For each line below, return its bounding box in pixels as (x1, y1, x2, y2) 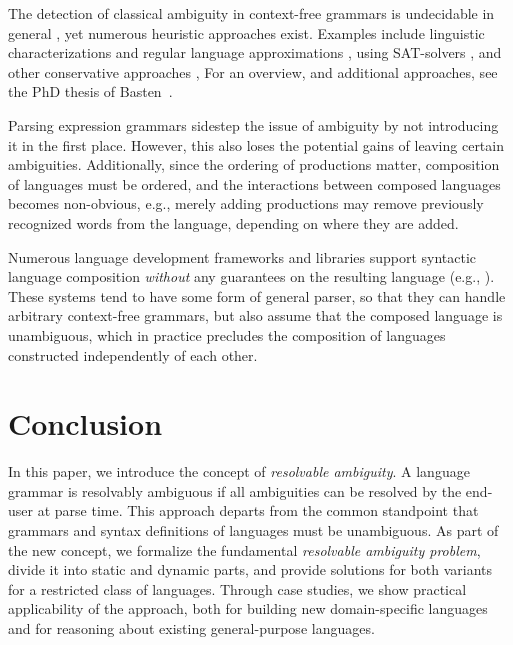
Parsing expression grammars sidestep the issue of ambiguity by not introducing (8, 114, 499, 135)
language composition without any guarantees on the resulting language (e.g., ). (8, 266, 495, 287)
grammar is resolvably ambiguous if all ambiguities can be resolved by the (8, 480, 462, 501)
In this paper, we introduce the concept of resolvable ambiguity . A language (8, 461, 470, 482)
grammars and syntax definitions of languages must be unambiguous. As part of (8, 520, 499, 540)
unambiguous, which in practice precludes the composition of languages (8, 324, 446, 345)
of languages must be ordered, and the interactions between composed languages (8, 173, 501, 194)
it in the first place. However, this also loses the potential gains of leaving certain (8, 134, 504, 155)
